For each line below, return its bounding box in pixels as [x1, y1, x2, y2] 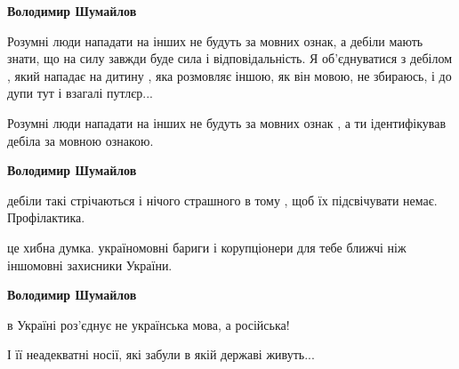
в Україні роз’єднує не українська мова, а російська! [7, 315, 290, 333]
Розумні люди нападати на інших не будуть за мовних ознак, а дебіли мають [7, 31, 423, 50]
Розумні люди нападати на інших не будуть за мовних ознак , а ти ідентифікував [7, 113, 446, 132]
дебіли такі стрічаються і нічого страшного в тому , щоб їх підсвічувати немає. [7, 190, 438, 209]
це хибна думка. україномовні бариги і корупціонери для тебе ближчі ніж [7, 237, 407, 256]
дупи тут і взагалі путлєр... [7, 84, 153, 102]
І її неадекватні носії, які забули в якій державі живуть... [7, 345, 315, 364]
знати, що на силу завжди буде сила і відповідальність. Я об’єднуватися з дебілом [7, 49, 452, 68]
